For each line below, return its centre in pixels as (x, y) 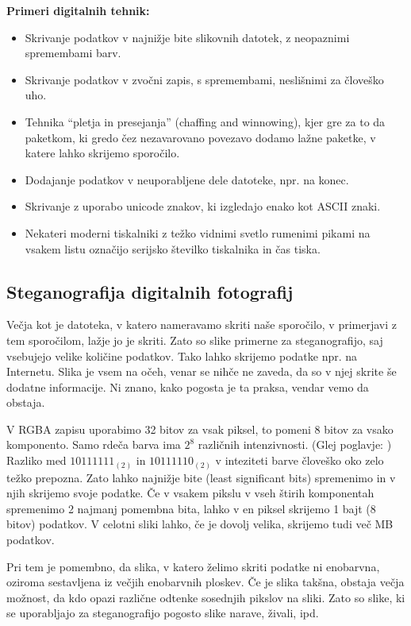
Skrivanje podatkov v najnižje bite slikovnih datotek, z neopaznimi (187, 37)
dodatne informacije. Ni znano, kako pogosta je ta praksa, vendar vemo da (188, 386)
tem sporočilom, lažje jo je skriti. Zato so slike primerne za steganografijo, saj (195, 340)
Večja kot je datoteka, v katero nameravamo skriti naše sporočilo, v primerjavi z (202, 325)
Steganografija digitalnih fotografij (150, 291)
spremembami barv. (73, 53)
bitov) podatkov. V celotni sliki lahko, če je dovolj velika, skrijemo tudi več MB (200, 524)
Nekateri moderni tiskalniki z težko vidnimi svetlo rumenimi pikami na (198, 232)
